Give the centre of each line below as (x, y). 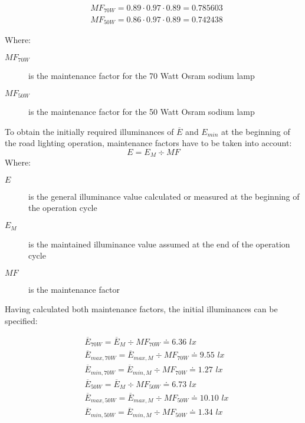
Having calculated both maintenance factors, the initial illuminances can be (141, 309)
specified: (21, 320)
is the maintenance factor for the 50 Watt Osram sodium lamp (142, 112)
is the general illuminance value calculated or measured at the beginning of (164, 196)
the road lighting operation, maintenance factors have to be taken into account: (148, 143)
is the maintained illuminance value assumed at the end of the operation (159, 244)
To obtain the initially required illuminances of (89, 131)
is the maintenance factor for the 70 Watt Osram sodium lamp (142, 76)
